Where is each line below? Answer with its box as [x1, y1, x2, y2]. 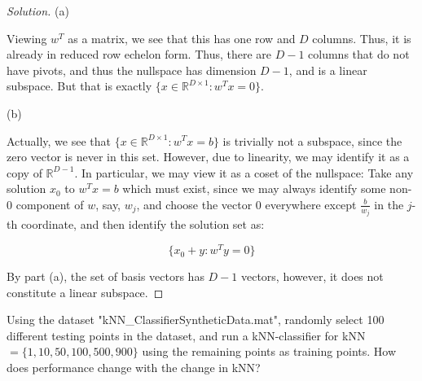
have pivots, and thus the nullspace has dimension [7, 61, 257, 78]
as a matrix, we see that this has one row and [68, 29, 296, 46]
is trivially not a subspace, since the [222, 132, 402, 149]
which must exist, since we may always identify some [122, 180, 386, 197]
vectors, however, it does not [240, 268, 384, 285]
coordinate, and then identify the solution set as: [20, 216, 265, 233]
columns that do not [308, 46, 410, 63]
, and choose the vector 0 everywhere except [136, 195, 357, 212]
